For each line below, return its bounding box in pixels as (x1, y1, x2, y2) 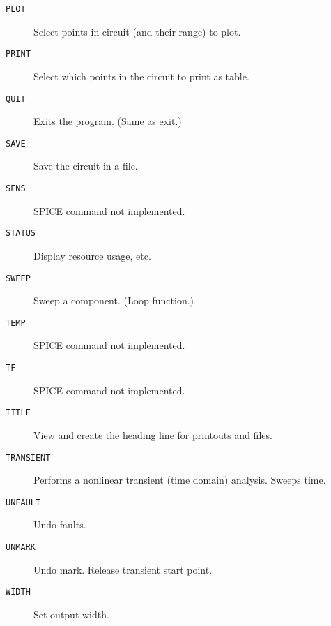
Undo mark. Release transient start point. (33, 562, 213, 576)
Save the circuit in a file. (33, 158, 138, 173)
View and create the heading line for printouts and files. (33, 427, 272, 442)
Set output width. (33, 606, 109, 621)
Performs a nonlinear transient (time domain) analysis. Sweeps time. (33, 472, 326, 487)
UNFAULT (6, 497, 41, 507)
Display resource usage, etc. (33, 248, 151, 262)
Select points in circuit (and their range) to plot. (33, 24, 241, 38)
